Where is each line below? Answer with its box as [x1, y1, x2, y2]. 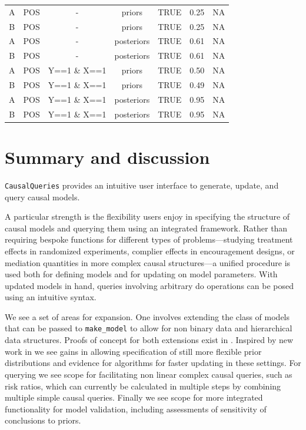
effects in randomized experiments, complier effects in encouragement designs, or [5, 244, 295, 257]
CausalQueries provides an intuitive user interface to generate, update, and [5, 179, 279, 191]
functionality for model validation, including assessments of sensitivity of [5, 402, 267, 415]
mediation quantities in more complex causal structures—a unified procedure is [5, 256, 291, 268]
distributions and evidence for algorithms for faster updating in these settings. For [5, 357, 301, 369]
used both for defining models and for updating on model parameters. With [5, 268, 278, 280]
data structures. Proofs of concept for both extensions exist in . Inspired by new [5, 334, 294, 346]
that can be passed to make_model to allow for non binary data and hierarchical [5, 322, 292, 334]
